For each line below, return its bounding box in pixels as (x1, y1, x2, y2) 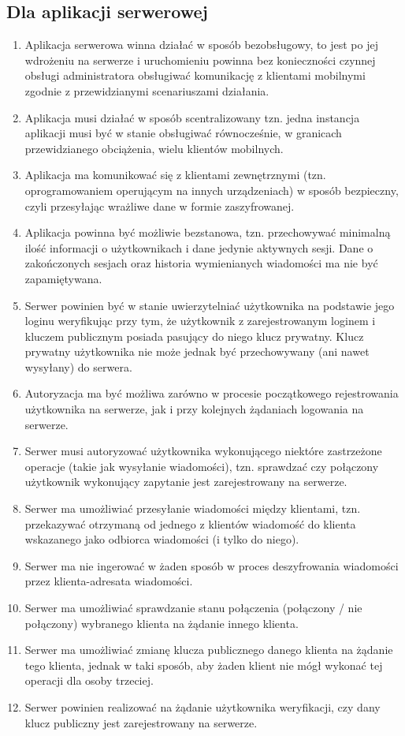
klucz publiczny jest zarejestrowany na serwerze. (24, 714, 258, 730)
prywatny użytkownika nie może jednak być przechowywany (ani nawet (24, 343, 370, 360)
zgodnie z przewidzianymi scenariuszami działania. (24, 82, 269, 99)
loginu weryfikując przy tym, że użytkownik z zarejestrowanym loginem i (24, 312, 376, 329)
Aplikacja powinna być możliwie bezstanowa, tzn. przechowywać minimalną (24, 224, 391, 241)
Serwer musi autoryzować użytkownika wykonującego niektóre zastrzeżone (24, 443, 382, 459)
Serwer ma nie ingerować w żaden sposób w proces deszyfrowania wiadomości (24, 557, 399, 573)
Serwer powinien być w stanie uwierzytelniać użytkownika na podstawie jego (24, 297, 395, 313)
